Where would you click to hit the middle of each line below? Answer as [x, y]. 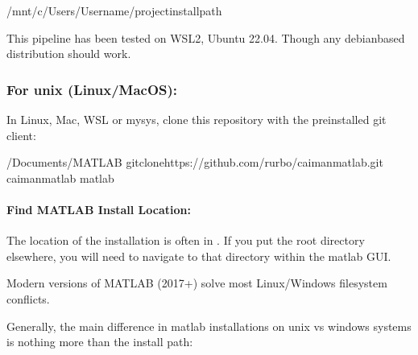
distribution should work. [69, 54]
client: [21, 135]
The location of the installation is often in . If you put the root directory [186, 240]
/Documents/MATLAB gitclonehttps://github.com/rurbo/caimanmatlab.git [195, 162]
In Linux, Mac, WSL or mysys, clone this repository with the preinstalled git [197, 119]
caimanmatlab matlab [60, 177]
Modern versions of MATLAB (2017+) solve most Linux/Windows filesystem [197, 283]
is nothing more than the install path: [100, 342]
